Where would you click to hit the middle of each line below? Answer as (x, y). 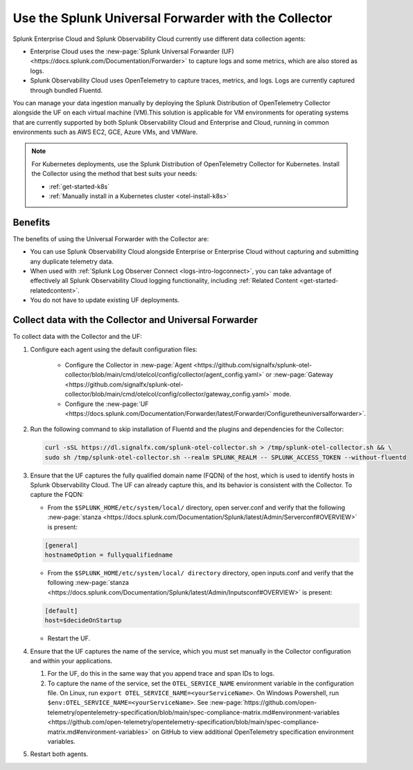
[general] (61, 545)
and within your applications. (71, 660)
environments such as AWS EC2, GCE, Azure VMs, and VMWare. (105, 132)
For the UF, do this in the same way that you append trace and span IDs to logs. (161, 674)
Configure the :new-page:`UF (107, 404)
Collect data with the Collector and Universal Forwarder (135, 320)
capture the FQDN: (57, 495)
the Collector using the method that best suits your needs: (114, 174)
